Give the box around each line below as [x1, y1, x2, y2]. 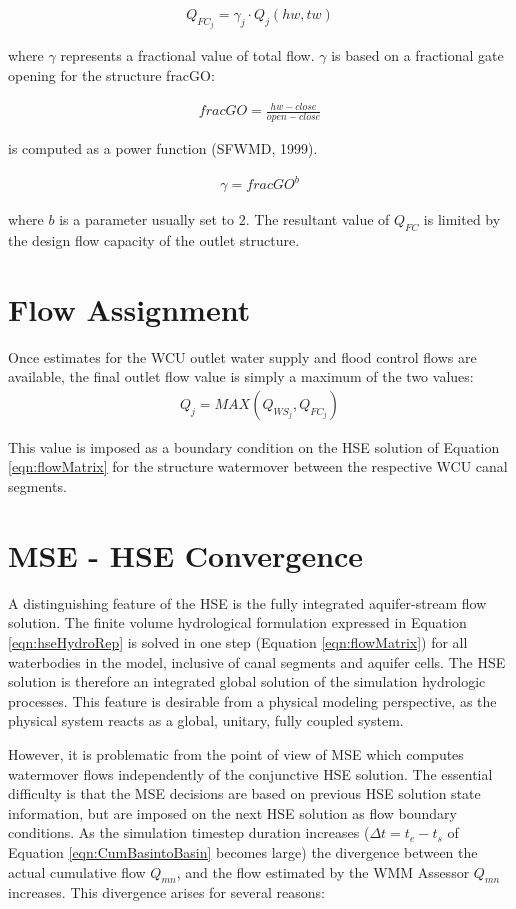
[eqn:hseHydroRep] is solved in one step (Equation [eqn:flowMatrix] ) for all [8, 631, 468, 652]
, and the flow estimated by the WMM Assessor [176, 861, 470, 882]
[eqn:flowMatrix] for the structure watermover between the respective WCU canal [8, 456, 508, 477]
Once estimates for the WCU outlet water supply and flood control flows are [8, 346, 477, 367]
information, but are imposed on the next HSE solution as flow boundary [8, 802, 457, 823]
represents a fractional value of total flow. [60, 45, 315, 66]
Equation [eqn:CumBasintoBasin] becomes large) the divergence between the [8, 841, 478, 862]
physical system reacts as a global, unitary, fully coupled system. [8, 710, 404, 731]
